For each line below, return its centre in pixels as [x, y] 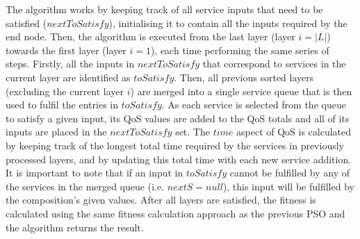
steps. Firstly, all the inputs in [70, 64]
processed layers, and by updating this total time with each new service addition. [179, 159]
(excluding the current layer [65, 91]
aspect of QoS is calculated [294, 132]
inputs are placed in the [56, 132]
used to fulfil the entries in [62, 105]
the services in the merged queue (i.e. [85, 186]
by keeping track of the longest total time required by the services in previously [175, 145]
